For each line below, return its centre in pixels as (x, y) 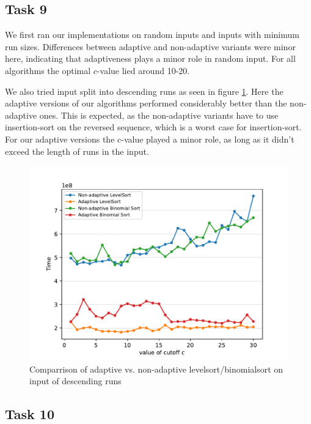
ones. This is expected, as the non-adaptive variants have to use (159, 115)
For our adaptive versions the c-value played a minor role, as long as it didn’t (150, 139)
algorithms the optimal (48, 70)
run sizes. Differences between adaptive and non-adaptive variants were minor (150, 46)
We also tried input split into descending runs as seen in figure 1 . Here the (144, 91)
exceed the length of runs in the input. (77, 151)
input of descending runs (75, 381)
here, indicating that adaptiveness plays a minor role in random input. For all (150, 58)
